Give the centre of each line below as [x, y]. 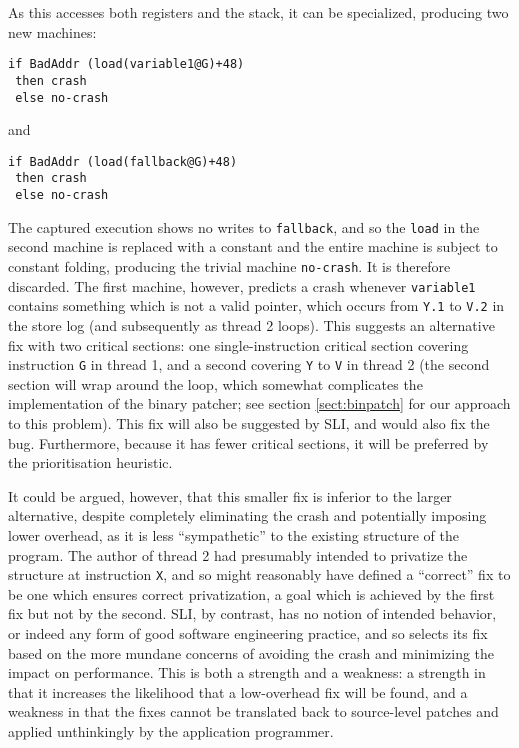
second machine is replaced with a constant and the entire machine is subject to [253, 246]
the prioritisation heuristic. [90, 462]
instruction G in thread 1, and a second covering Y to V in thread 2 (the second [249, 364]
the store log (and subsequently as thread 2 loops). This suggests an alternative [251, 324]
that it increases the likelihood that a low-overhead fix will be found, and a [238, 691]
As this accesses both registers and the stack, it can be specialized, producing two [258, 12]
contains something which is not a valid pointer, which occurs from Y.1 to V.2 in [256, 305]
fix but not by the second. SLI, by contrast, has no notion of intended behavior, [252, 613]
